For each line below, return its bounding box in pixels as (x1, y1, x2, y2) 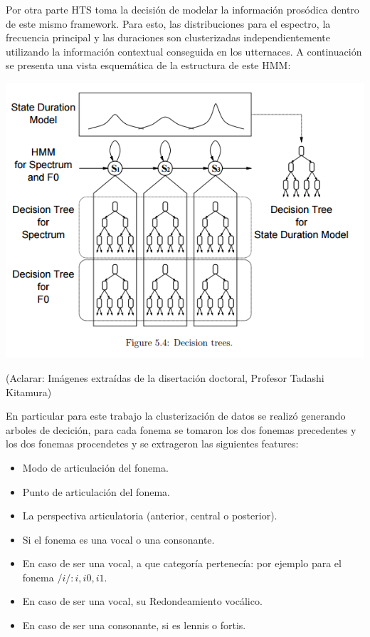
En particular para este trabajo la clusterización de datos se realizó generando (6, 408, 346, 423)
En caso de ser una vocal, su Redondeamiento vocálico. (22, 594, 263, 608)
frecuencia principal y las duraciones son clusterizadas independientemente (6, 30, 330, 45)
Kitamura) (6, 384, 52, 399)
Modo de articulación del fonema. (22, 460, 169, 475)
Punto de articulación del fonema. (22, 484, 170, 499)
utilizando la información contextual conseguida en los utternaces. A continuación (6, 43, 362, 58)
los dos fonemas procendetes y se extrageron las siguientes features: (6, 436, 299, 451)
